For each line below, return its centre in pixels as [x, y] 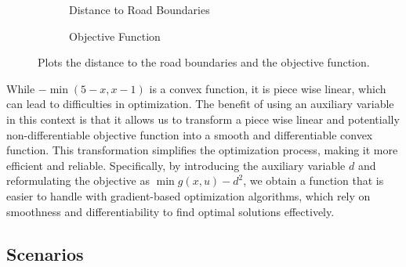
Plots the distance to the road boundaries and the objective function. [204, 62]
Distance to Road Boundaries [140, 9]
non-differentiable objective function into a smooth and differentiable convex [190, 134]
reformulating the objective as [78, 180]
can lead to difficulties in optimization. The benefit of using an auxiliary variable [200, 104]
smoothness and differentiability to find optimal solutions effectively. [170, 211]
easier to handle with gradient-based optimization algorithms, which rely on [188, 195]
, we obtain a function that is [314, 180]
